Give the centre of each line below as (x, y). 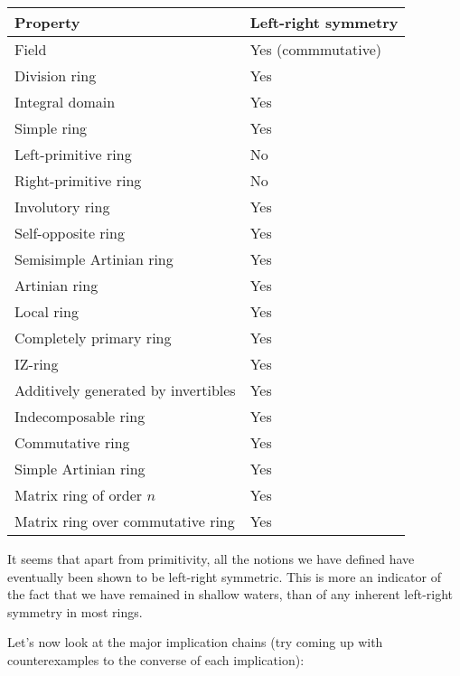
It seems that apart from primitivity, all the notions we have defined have (211, 559)
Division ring (56, 75)
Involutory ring (62, 207)
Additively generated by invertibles (125, 390)
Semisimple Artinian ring (94, 259)
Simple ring (51, 128)
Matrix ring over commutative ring (125, 521)
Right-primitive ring (78, 180)
